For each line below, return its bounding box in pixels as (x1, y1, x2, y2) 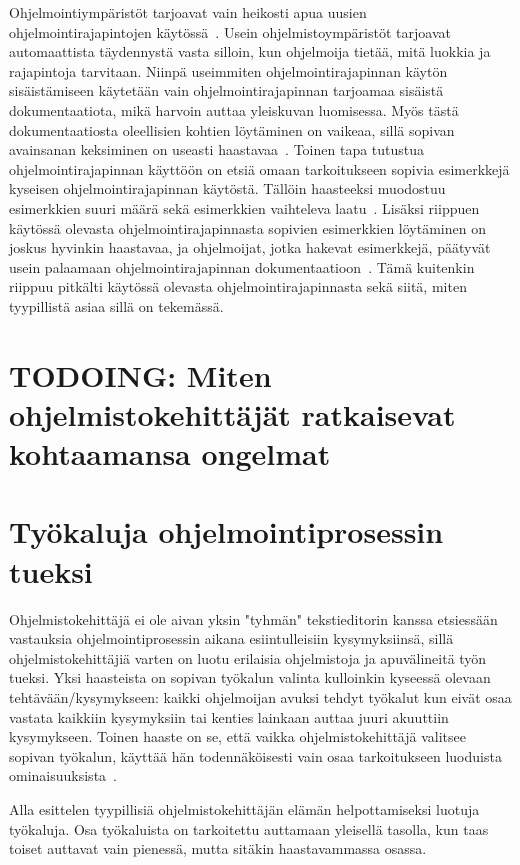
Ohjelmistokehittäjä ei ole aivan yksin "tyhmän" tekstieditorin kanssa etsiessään (9, 608, 498, 629)
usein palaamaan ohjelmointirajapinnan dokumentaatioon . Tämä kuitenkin (9, 256, 475, 277)
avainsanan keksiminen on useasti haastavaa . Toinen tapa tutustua (9, 139, 425, 160)
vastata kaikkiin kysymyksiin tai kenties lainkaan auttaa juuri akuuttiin (9, 706, 449, 727)
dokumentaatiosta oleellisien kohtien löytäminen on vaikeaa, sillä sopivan (9, 119, 455, 140)
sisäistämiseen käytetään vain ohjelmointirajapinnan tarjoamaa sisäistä (9, 80, 444, 101)
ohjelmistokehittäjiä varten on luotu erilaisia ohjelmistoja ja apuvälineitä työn (9, 647, 487, 668)
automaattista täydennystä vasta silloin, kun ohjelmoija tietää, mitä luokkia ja (9, 41, 491, 62)
